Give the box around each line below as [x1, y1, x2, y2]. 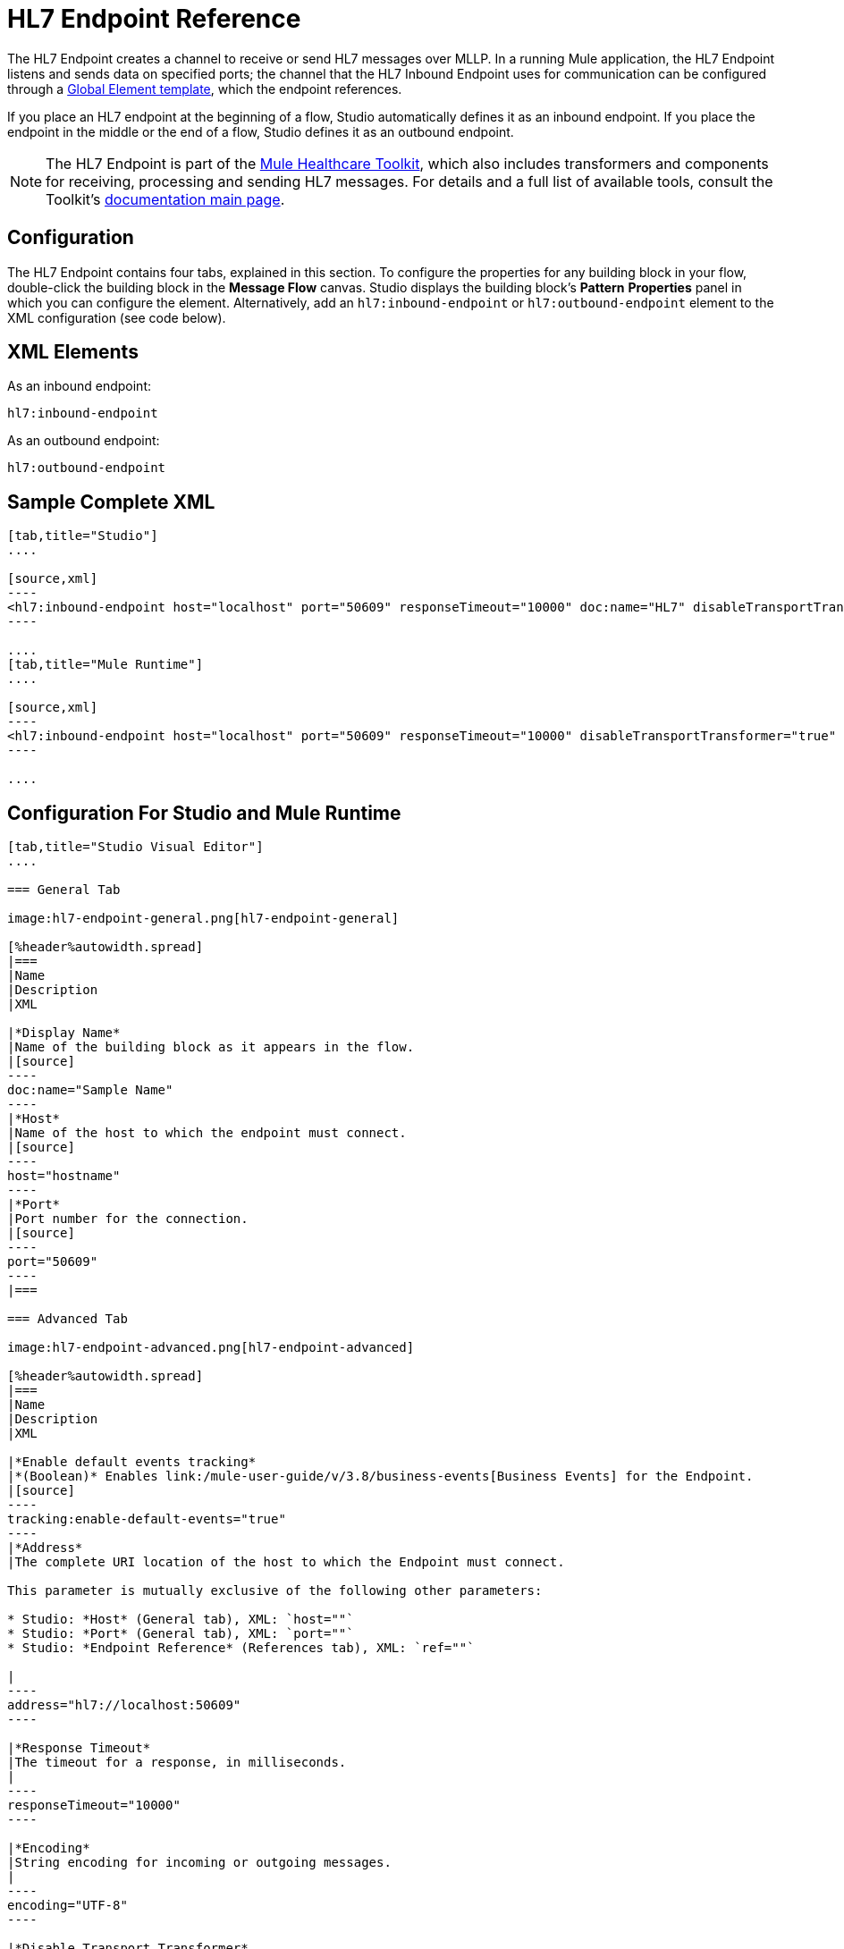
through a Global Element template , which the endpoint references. [7, 80, 402, 97]
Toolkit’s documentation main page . [46, 190, 285, 208]
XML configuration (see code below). [7, 309, 226, 325]
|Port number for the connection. [7, 1211, 249, 1227]
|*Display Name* [7, 1025, 121, 1041]
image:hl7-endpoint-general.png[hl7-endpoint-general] [7, 911, 400, 926]
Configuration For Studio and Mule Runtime [7, 801, 401, 824]
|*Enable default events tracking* [7, 1455, 257, 1470]
